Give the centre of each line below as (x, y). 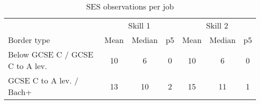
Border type (29, 40)
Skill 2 (217, 25)
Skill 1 (139, 25)
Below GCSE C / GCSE (51, 54)
